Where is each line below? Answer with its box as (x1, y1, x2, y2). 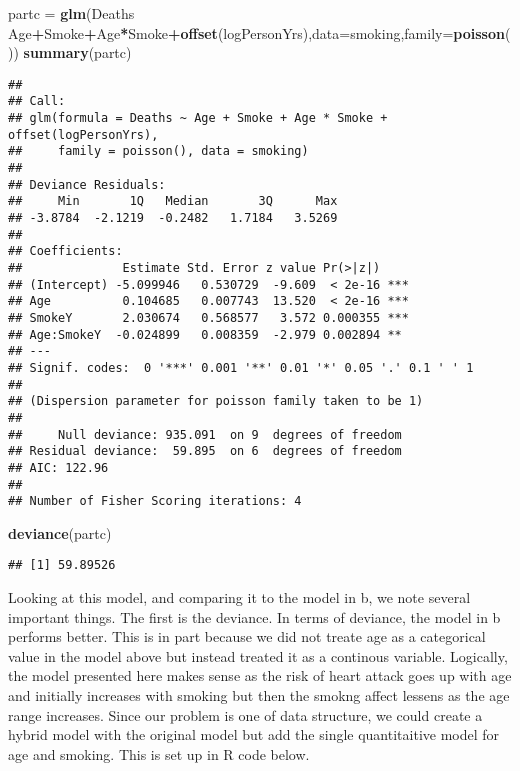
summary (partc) (23, 42, 132, 63)
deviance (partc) (8, 522, 112, 543)
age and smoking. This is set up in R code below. (8, 743, 310, 764)
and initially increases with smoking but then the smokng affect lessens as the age (8, 685, 510, 706)
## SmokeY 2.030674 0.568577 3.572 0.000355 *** (8, 310, 409, 325)
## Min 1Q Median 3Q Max (8, 194, 338, 209)
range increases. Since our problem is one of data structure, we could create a (8, 704, 483, 725)
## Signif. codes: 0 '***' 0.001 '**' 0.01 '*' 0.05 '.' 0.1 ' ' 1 (8, 360, 474, 375)
